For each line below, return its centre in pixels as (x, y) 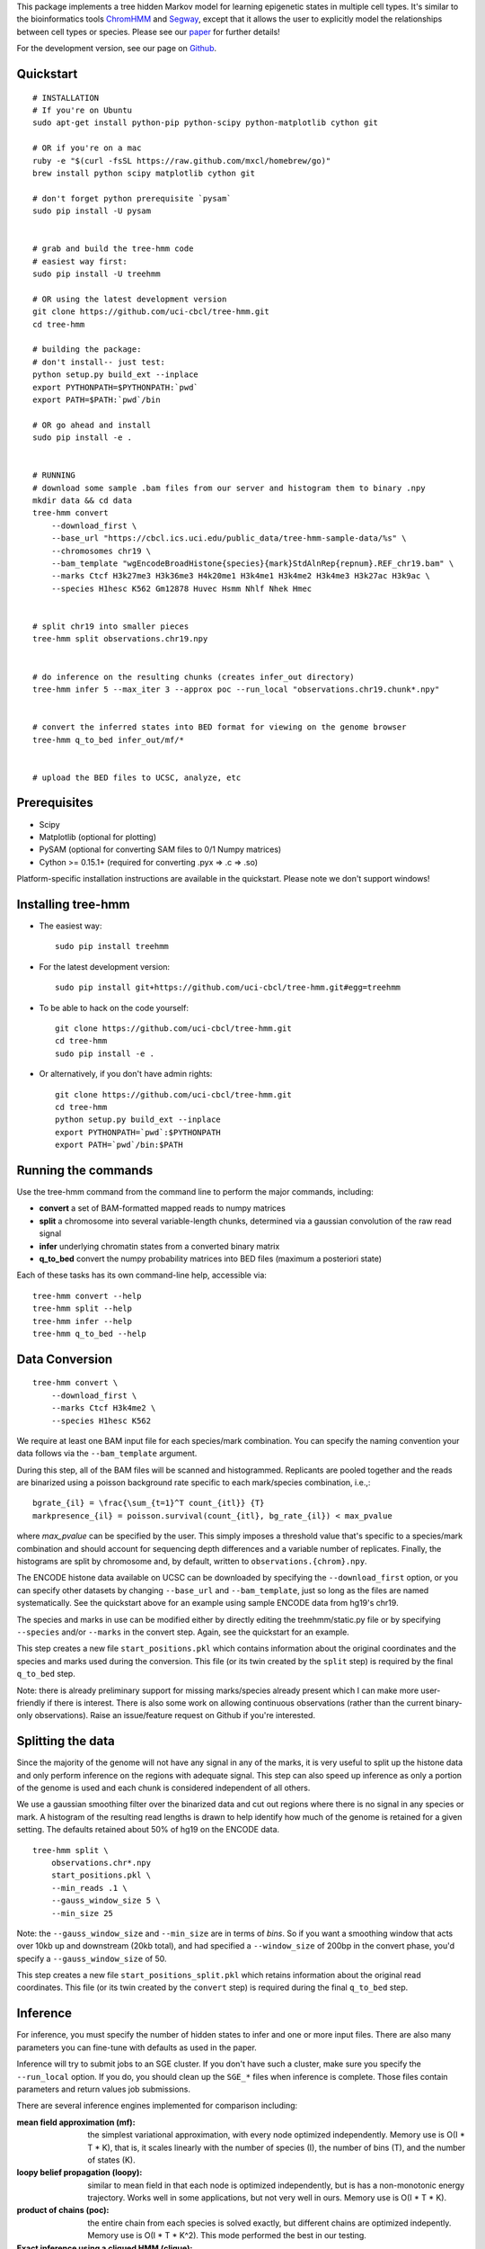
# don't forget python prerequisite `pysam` (132, 198)
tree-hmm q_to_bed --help (90, 1333)
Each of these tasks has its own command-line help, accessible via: (141, 1275)
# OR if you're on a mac (87, 148)
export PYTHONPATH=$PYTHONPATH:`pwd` (116, 387)
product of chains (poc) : (63, 2210)
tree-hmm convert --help (87, 1296)
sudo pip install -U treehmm (97, 274)
